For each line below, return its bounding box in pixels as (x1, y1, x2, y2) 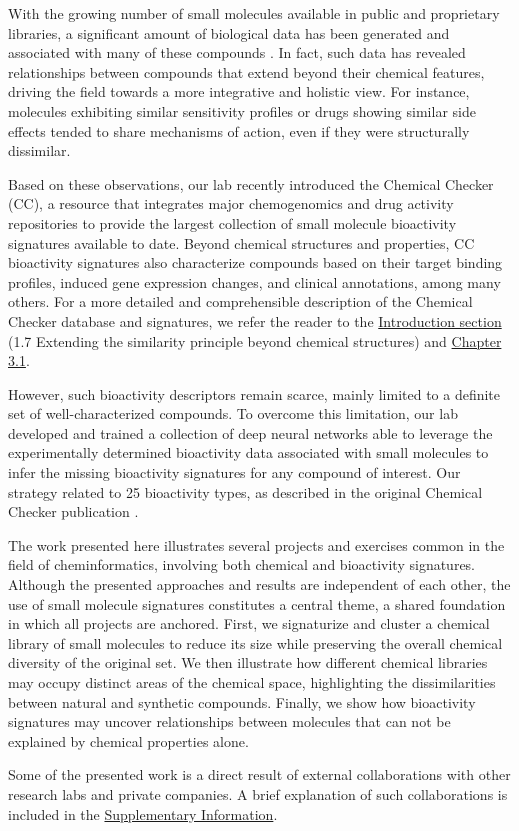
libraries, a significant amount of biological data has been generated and (8, 22, 450, 43)
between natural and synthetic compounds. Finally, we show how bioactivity (8, 691, 476, 712)
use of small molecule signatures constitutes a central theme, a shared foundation (8, 593, 506, 614)
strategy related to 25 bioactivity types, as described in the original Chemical (8, 481, 483, 502)
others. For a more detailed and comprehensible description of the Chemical (8, 291, 473, 312)
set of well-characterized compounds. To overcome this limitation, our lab (8, 403, 458, 424)
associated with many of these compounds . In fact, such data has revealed (8, 42, 466, 63)
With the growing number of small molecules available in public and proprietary (8, 3, 500, 23)
